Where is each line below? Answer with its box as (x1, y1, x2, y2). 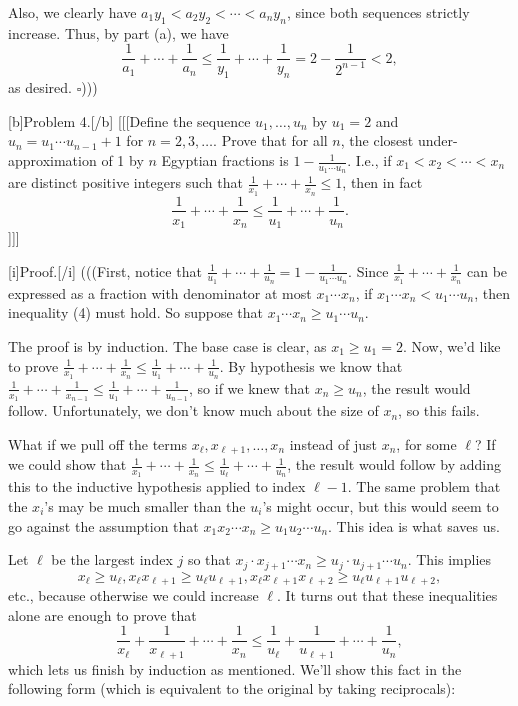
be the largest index (51, 549, 173, 570)
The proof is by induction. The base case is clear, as (8, 336, 327, 357)
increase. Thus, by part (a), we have (8, 22, 229, 43)
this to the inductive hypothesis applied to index (8, 476, 306, 497)
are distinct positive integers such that (8, 172, 243, 193)
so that (187, 549, 231, 570)
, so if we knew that (189, 377, 311, 398)
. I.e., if (347, 150, 392, 171)
